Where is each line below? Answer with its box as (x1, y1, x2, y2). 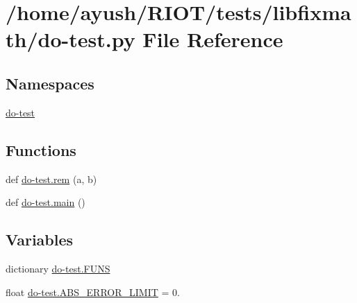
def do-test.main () (6, 195, 85, 209)
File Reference (142, 25, 283, 53)
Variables (6, 229, 74, 250)
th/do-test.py (6, 25, 135, 53)
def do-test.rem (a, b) (6, 171, 97, 186)
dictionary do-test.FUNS (6, 261, 110, 275)
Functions (6, 139, 76, 160)
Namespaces (6, 72, 94, 94)
